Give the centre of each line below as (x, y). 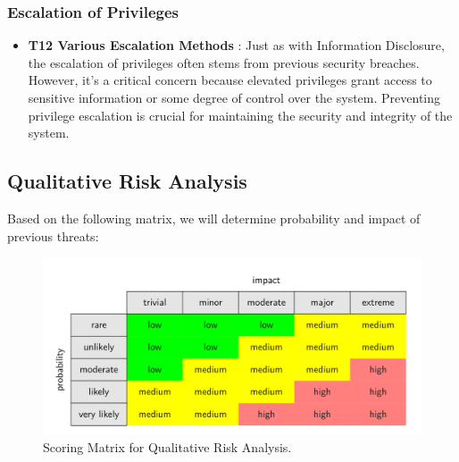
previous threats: (53, 235)
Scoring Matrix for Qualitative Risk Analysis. (167, 446)
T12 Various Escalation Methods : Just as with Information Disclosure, (236, 45)
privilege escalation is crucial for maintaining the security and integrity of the (240, 115)
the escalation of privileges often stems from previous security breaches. (224, 62)
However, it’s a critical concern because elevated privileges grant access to (230, 80)
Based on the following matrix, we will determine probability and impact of (214, 218)
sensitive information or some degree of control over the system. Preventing (234, 97)
